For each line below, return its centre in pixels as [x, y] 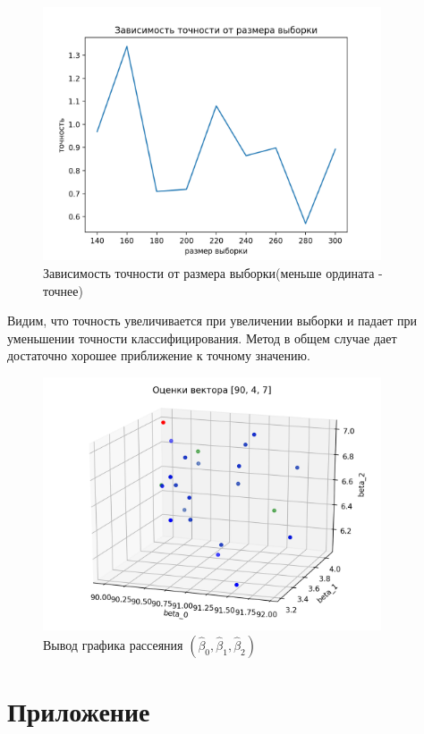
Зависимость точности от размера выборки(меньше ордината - [213, 273]
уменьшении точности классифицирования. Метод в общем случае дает [202, 337]
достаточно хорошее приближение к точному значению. [159, 355]
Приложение [79, 711]
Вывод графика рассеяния [113, 645]
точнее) [63, 290]
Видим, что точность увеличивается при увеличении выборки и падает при [212, 321]
